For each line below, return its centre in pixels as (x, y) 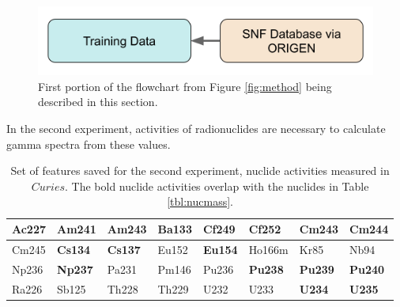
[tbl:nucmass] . (200, 201)
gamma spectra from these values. (89, 144)
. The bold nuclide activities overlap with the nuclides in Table (217, 186)
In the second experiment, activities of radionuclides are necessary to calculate (196, 129)
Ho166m (268, 249)
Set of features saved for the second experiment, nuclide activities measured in (200, 171)
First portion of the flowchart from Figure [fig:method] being (185, 86)
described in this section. (98, 102)
